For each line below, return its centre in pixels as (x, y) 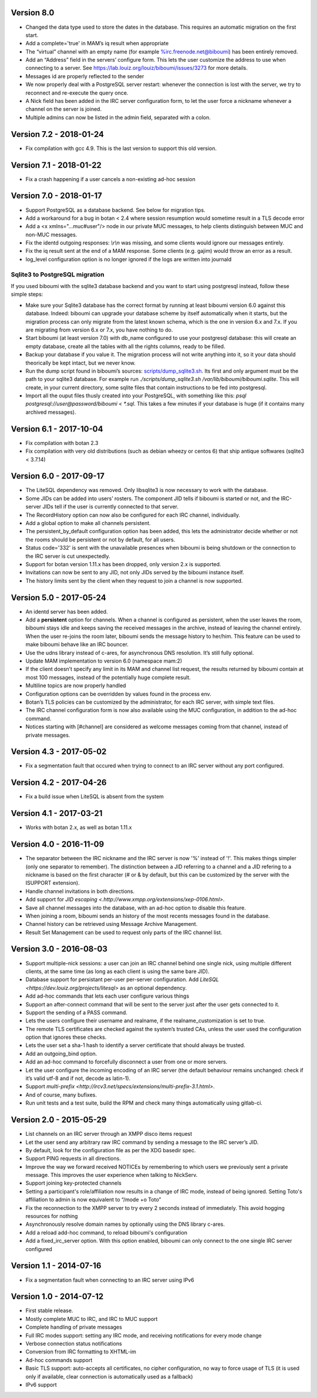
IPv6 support (41, 1384)
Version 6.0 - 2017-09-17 (58, 476)
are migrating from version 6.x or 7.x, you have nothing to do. (99, 330)
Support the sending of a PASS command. (76, 1012)
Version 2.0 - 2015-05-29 (59, 1120)
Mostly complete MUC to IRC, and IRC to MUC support (92, 1319)
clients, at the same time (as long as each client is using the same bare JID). (117, 971)
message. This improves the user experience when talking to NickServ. (112, 1175)
